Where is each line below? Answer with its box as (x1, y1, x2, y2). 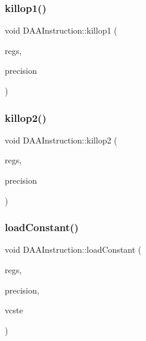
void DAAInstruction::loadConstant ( (5, 243, 142, 256)
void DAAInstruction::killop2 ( (5, 133, 117, 146)
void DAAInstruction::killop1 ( (5, 24, 117, 37)
